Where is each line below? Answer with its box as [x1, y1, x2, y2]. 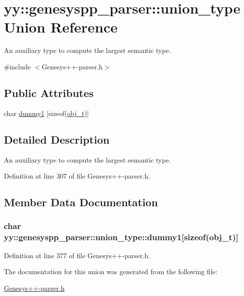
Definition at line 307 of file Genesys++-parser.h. [4, 171, 151, 181]
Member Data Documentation [4, 195, 158, 210]
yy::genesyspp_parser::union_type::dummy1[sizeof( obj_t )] [4, 231, 239, 243]
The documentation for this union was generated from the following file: [4, 266, 217, 277]
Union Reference [4, 17, 118, 37]
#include [4, 61, 31, 71]
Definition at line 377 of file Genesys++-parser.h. [4, 250, 151, 260]
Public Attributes [4, 85, 94, 100]
